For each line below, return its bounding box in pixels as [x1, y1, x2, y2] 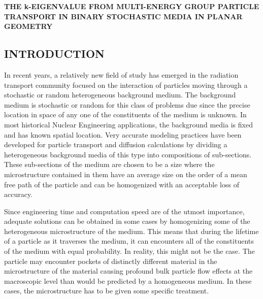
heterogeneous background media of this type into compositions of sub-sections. [4, 149, 252, 159]
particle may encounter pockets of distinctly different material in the [4, 255, 217, 266]
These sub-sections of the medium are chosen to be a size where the [4, 159, 215, 170]
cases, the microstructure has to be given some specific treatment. [4, 285, 209, 296]
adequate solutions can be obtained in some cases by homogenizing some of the [4, 216, 250, 226]
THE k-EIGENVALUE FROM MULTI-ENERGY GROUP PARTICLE [4, 1, 259, 11]
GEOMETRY [4, 21, 53, 31]
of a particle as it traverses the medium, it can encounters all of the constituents [4, 236, 254, 246]
